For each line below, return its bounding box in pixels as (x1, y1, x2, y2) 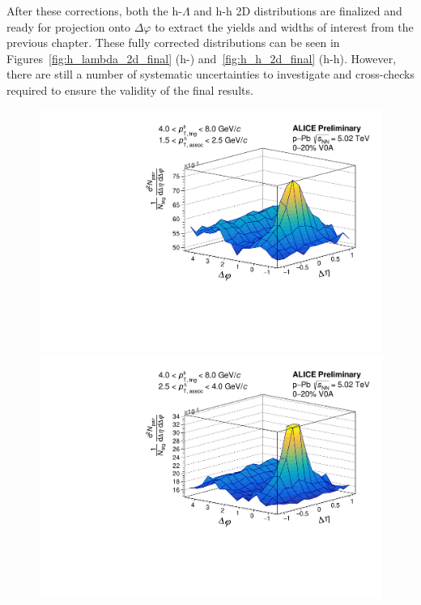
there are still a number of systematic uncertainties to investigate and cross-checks (6, 66, 415, 83)
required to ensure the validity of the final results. (6, 81, 253, 98)
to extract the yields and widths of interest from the (155, 18, 414, 35)
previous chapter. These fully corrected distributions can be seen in (6, 34, 340, 51)
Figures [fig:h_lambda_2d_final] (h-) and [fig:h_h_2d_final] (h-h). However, (6, 49, 397, 66)
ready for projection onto (6, 18, 130, 35)
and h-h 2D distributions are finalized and (193, 2, 402, 19)
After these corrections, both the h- (6, 2, 182, 19)
